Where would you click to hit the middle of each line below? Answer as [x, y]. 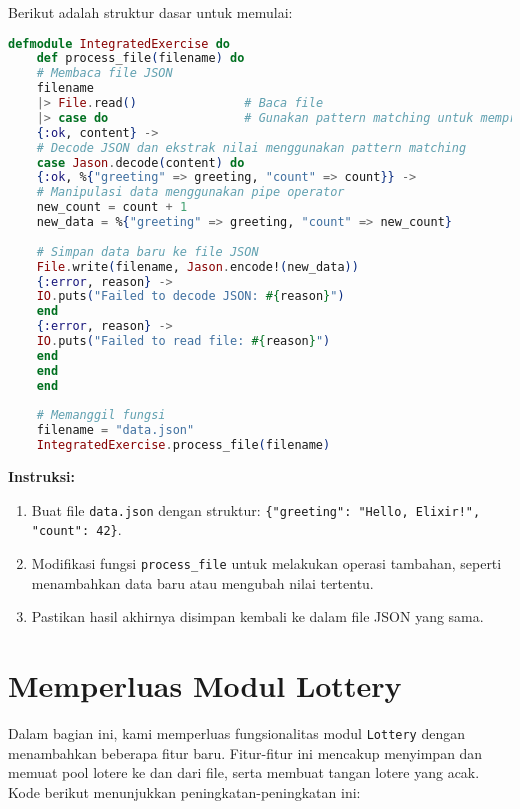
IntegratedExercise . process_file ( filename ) [183, 445]
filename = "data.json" [115, 430]
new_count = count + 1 [112, 207]
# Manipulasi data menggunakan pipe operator [190, 192]
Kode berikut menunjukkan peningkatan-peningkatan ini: [184, 791]
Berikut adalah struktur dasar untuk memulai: [150, 12]
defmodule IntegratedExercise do [119, 43]
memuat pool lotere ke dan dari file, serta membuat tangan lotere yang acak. [244, 772]
